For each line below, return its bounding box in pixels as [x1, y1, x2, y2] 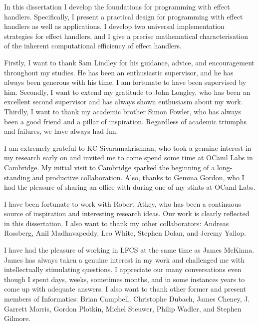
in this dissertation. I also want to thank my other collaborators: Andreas [4, 218, 229, 228]
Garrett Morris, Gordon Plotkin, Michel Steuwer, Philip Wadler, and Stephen [4, 303, 242, 314]
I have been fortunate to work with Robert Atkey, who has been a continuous [4, 198, 241, 209]
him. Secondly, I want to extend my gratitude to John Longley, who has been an [4, 86, 251, 97]
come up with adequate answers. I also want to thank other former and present [4, 284, 247, 294]
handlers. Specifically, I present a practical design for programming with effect [4, 11, 243, 21]
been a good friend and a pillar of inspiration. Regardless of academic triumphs [4, 116, 247, 126]
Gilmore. [4, 313, 31, 324]
